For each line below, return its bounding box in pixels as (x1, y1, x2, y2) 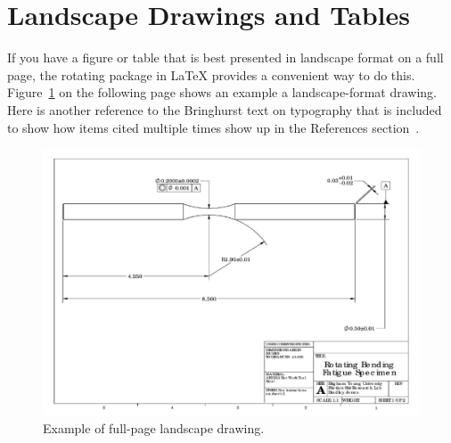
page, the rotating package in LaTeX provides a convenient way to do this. (7, 65, 415, 84)
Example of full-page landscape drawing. (43, 418, 265, 437)
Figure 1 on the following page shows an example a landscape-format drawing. (7, 83, 437, 102)
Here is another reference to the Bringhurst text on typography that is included (7, 100, 442, 119)
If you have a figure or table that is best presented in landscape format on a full (7, 48, 444, 67)
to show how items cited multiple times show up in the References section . (7, 118, 420, 136)
